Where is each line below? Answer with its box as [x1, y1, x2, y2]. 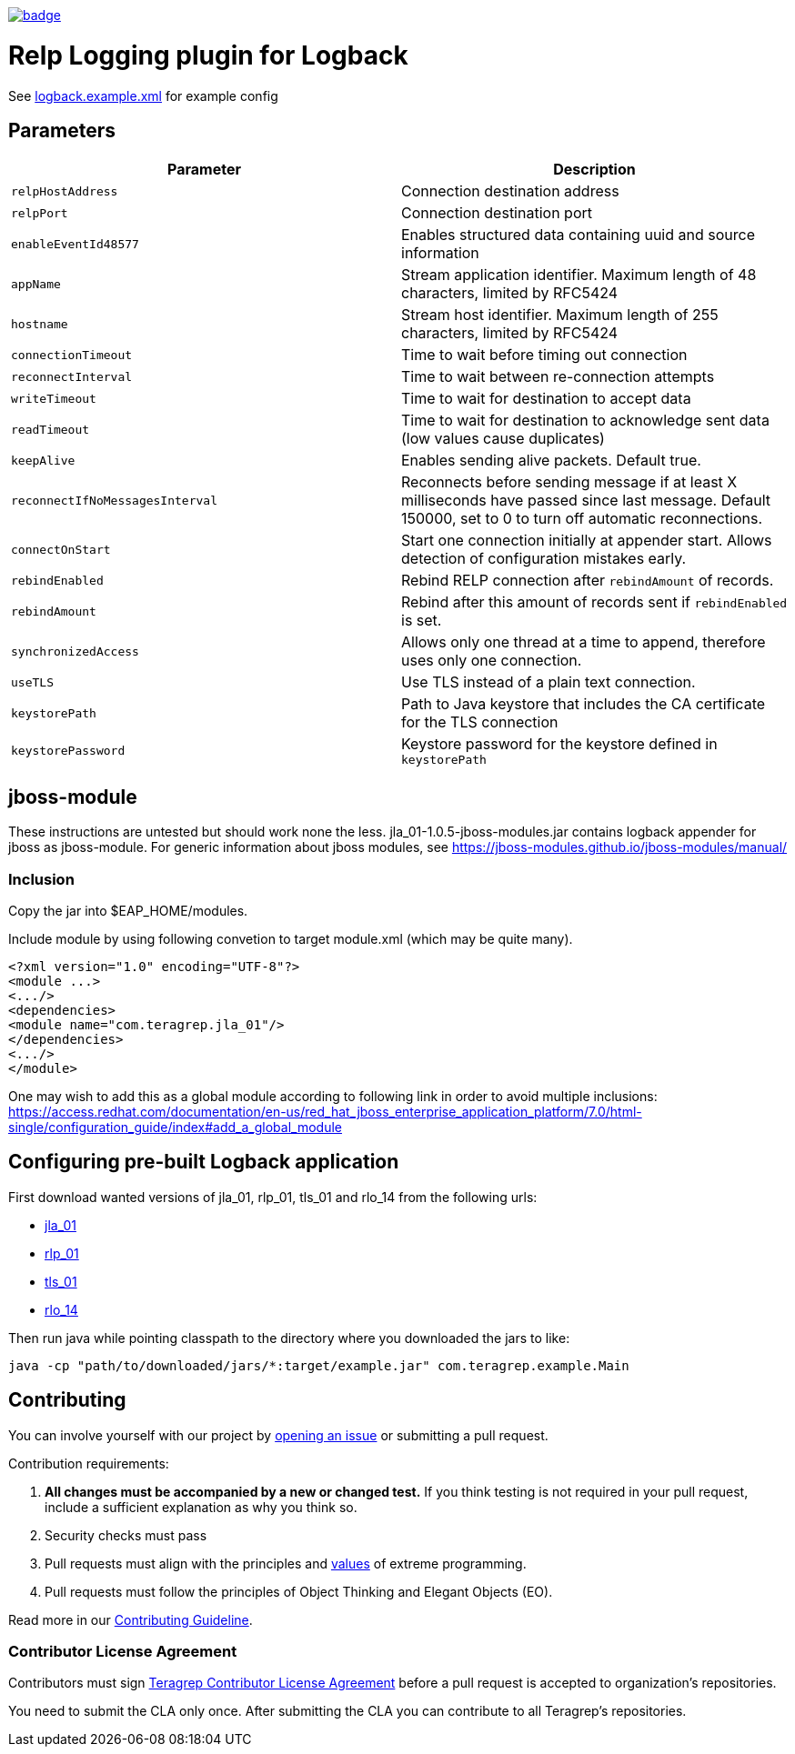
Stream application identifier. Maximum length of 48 [401, 266, 757, 285]
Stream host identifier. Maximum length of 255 [401, 306, 719, 325]
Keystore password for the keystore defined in [401, 735, 718, 754]
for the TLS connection [401, 713, 559, 732]
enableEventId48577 [11, 236, 139, 251]
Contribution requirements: [8, 1455, 169, 1471]
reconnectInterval [11, 369, 133, 384]
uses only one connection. [401, 651, 582, 670]
